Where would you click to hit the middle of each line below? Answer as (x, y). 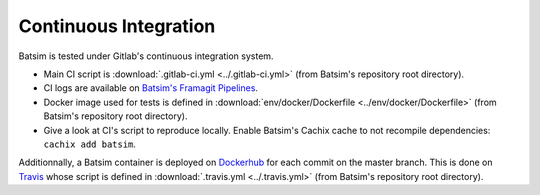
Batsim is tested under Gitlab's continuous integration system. (146, 56)
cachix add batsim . (90, 144)
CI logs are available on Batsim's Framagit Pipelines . (151, 88)
